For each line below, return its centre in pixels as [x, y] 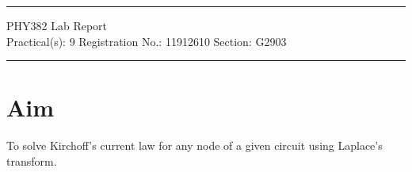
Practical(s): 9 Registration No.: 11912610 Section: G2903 [147, 41]
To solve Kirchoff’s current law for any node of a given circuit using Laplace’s [195, 145]
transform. [32, 161]
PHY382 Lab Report [57, 25]
